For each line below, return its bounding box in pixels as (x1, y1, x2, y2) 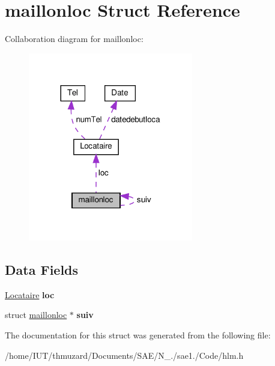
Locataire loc (5, 288, 55, 301)
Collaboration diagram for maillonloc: (5, 32, 144, 45)
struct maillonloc (5, 308, 67, 321)
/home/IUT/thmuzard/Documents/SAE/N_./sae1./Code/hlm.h (5, 349, 244, 361)
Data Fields (5, 260, 79, 278)
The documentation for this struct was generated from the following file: (5, 329, 271, 341)
